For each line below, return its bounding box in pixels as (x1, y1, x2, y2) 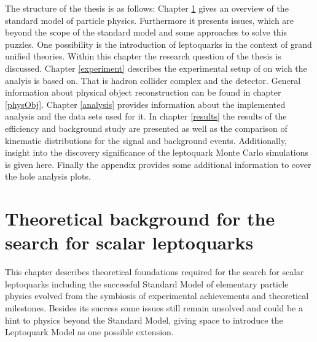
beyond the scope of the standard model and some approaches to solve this (5, 26, 288, 39)
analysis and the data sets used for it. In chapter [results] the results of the (5, 110, 287, 123)
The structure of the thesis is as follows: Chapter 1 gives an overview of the (5, 2, 289, 14)
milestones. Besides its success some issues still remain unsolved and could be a (5, 302, 303, 314)
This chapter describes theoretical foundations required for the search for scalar (5, 265, 304, 278)
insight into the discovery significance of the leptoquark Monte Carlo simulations (5, 146, 309, 159)
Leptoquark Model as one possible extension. (5, 325, 174, 338)
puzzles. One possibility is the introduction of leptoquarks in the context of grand (5, 37, 312, 50)
